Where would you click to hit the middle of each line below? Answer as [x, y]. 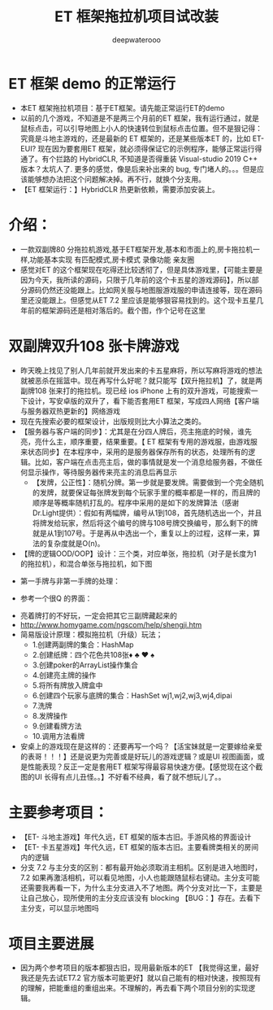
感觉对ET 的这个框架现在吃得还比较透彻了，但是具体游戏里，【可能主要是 [141, 269]
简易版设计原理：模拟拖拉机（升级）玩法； [91, 634]
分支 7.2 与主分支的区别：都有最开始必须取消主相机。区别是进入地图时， [141, 867]
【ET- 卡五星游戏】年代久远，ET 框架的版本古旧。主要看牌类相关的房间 [139, 846]
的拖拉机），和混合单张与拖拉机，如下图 [86, 563]
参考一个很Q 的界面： [56, 598]
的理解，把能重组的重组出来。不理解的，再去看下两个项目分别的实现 [134, 988]
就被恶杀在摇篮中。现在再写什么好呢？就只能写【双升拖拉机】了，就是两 [141, 380]
